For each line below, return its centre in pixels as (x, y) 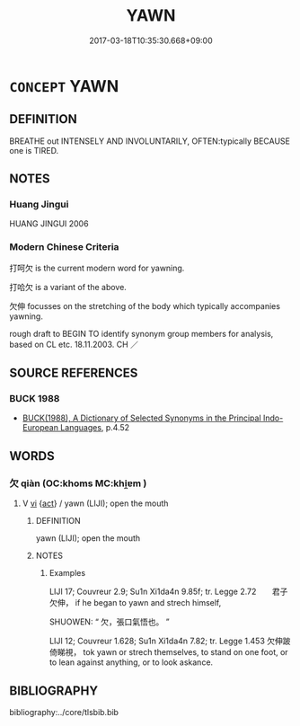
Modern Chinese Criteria (64, 247)
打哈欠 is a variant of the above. (68, 287)
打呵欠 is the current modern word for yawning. (97, 268)
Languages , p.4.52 (95, 428)
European (40, 428)
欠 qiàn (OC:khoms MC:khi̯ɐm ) (78, 483)
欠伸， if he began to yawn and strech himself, (135, 603)
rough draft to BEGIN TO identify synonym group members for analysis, (141, 333)
